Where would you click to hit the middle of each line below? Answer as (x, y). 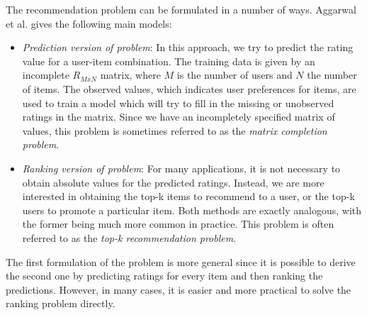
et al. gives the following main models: (89, 23)
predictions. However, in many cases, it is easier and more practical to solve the (179, 289)
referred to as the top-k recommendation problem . (129, 237)
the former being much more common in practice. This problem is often (178, 224)
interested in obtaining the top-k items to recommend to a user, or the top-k (188, 196)
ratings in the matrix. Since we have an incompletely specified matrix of (179, 117)
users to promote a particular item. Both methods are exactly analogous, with (192, 210)
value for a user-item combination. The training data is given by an (169, 61)
